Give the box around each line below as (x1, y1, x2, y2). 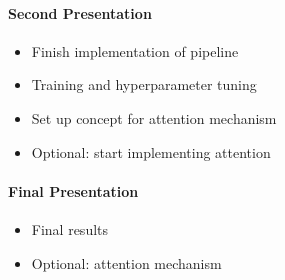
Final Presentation (8, 180, 139, 201)
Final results (31, 218, 109, 239)
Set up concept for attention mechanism (31, 107, 277, 128)
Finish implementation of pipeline (31, 40, 239, 61)
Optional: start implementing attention (31, 141, 271, 162)
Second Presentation (8, 2, 152, 23)
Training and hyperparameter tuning (31, 74, 257, 95)
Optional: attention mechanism (31, 252, 222, 273)
